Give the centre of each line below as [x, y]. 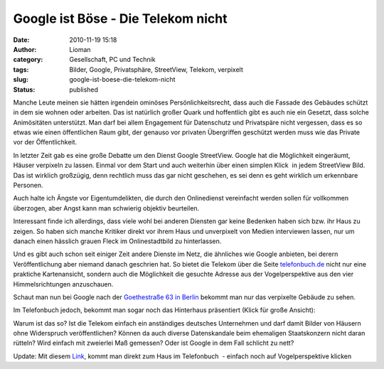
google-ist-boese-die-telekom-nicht [122, 80]
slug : [21, 80]
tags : [21, 69]
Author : [25, 49]
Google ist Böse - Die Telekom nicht [120, 18]
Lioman [80, 49]
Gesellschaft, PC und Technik [112, 60]
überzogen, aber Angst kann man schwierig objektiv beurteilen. [106, 208]
